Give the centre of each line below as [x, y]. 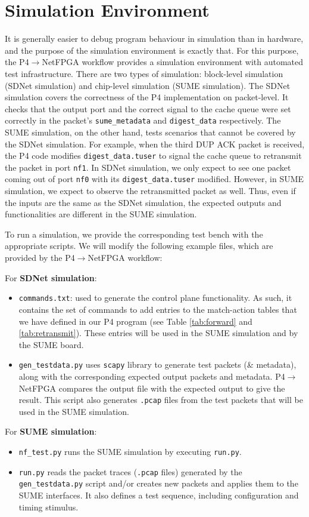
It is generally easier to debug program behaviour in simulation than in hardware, [154, 39]
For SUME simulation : [51, 431]
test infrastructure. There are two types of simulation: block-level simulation [144, 73]
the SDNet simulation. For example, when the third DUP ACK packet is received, [155, 144]
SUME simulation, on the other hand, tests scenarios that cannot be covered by [150, 132]
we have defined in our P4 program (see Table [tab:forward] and [135, 321]
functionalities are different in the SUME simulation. [101, 214]
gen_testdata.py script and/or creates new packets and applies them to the [158, 483]
